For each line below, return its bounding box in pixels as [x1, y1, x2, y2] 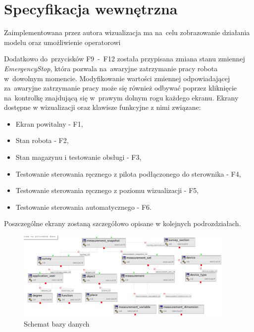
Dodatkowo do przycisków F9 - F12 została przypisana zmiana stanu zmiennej [4, 53, 245, 64]
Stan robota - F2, [15, 135, 69, 145]
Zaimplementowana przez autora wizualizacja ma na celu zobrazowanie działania [4, 27, 250, 38]
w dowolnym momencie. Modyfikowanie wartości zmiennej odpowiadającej [4, 73, 230, 83]
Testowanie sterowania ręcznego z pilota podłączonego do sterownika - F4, [15, 168, 241, 179]
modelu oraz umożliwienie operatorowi [4, 37, 121, 47]
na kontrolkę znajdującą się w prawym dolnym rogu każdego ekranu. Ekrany [4, 92, 239, 102]
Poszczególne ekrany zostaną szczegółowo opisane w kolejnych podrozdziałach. [4, 218, 241, 229]
